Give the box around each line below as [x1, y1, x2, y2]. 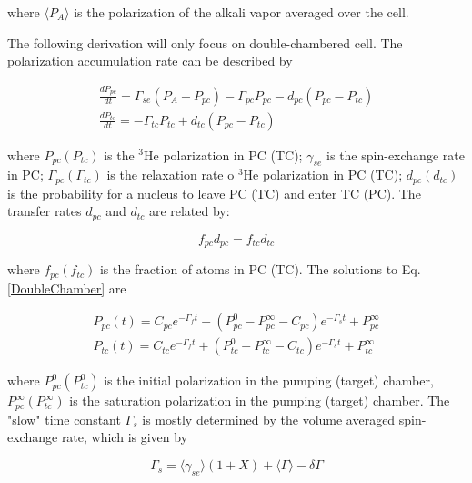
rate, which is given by [61, 427, 188, 447]
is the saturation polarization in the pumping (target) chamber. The [69, 391, 450, 410]
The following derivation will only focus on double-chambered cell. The [7, 33, 403, 52]
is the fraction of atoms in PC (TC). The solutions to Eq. [99, 260, 421, 279]
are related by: [148, 201, 230, 221]
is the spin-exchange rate [326, 145, 465, 164]
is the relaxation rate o [106, 165, 235, 184]
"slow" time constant [7, 409, 121, 428]
